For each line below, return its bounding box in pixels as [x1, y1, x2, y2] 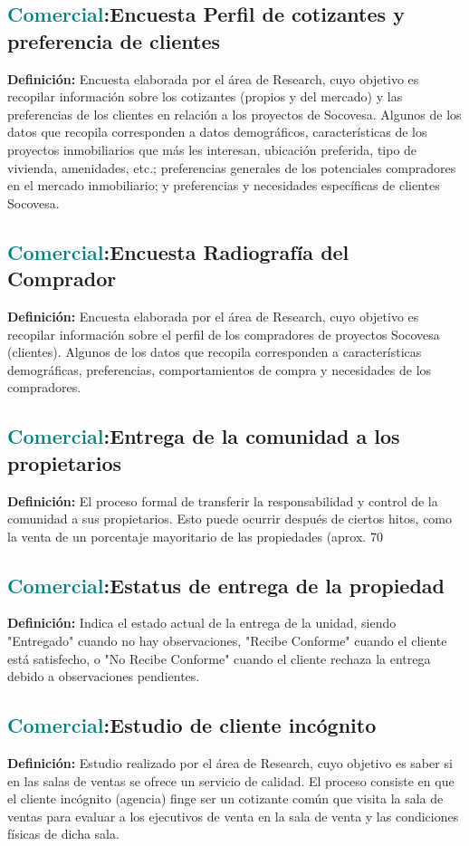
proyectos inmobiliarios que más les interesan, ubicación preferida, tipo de [7, 139, 417, 159]
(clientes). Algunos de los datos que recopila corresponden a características [7, 342, 422, 361]
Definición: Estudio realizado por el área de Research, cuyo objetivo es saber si [7, 754, 453, 773]
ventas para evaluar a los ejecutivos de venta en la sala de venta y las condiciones [7, 806, 459, 825]
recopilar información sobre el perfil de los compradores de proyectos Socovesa [7, 324, 440, 343]
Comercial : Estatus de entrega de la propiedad [7, 571, 445, 599]
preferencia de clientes [7, 26, 220, 54]
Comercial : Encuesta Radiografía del [7, 237, 349, 265]
